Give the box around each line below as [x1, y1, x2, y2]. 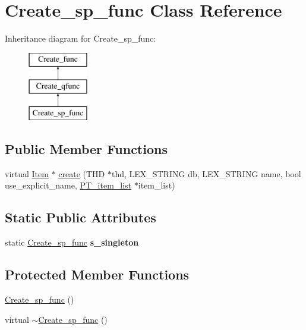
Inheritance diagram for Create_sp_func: [5, 32, 156, 45]
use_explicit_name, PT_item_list [5, 179, 132, 191]
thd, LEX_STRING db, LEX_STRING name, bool [111, 167, 301, 180]
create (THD [58, 167, 105, 180]
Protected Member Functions [5, 265, 190, 284]
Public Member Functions [5, 140, 168, 158]
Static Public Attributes [5, 208, 156, 227]
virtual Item [5, 167, 49, 180]
